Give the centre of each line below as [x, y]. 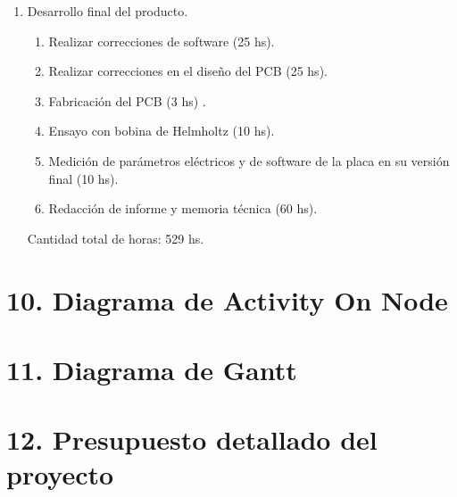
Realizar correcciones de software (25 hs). [162, 41]
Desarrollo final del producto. [108, 11]
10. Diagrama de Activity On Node [227, 299]
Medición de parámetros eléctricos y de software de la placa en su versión [249, 160]
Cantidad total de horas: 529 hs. [116, 238]
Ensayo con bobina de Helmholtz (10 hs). [162, 131]
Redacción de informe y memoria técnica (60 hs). [183, 208]
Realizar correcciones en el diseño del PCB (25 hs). [188, 71]
